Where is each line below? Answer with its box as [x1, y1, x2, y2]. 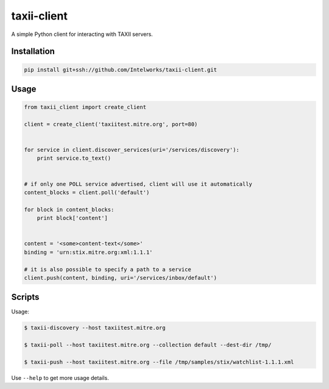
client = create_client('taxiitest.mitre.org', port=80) [24, 121, 198, 127]
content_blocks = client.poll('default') [24, 189, 150, 196]
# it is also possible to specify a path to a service [24, 266, 191, 273]
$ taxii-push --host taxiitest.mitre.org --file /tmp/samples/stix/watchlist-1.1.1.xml [24, 359, 294, 365]
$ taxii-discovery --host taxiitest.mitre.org [24, 324, 166, 332]
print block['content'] [37, 215, 108, 222]
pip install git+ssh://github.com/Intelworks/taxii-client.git [24, 66, 218, 73]
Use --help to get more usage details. [11, 374, 109, 381]
